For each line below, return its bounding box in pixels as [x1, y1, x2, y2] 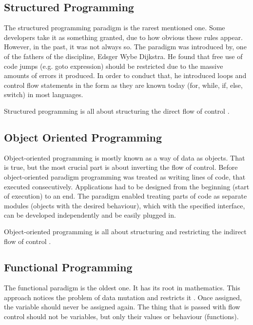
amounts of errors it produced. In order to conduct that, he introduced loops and [4, 70, 247, 81]
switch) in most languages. [4, 89, 83, 100]
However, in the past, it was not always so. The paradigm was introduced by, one [4, 41, 247, 52]
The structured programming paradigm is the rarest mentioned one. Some [4, 22, 225, 33]
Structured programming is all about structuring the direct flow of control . [4, 105, 230, 116]
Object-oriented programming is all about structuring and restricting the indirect [4, 226, 247, 236]
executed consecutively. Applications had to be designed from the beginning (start [4, 181, 250, 191]
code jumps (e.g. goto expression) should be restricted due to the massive [4, 61, 223, 71]
